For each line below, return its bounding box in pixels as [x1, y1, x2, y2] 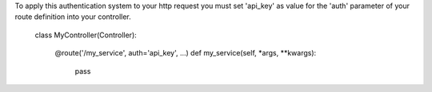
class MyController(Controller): [34, 30, 138, 40]
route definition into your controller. [14, 12, 131, 21]
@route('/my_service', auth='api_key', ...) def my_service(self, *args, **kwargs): [54, 48, 317, 58]
